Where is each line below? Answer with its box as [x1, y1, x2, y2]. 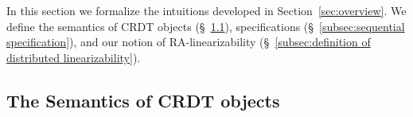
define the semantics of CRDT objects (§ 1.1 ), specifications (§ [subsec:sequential [6, 18, 405, 34]
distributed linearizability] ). [6, 49, 141, 65]
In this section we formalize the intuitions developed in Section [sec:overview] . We [6, 2, 407, 19]
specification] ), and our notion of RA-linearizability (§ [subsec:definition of [6, 33, 371, 50]
